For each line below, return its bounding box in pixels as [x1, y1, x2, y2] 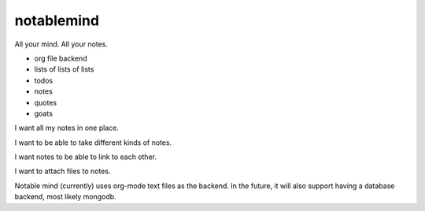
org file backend [34, 54, 87, 63]
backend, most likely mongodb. [14, 192, 117, 202]
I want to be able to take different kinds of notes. [14, 138, 172, 147]
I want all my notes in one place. [14, 123, 120, 133]
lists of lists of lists [34, 65, 94, 74]
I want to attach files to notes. [14, 166, 111, 176]
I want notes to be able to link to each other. [14, 152, 157, 161]
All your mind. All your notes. [14, 39, 108, 49]
